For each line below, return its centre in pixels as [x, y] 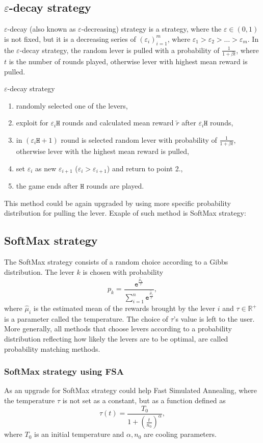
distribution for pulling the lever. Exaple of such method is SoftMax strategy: [125, 213]
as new [46, 168]
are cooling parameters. [180, 434]
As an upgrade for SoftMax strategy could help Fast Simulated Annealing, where [131, 390]
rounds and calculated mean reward [118, 123]
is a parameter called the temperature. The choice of [86, 318]
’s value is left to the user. [214, 318]
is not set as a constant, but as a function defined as [144, 400]
